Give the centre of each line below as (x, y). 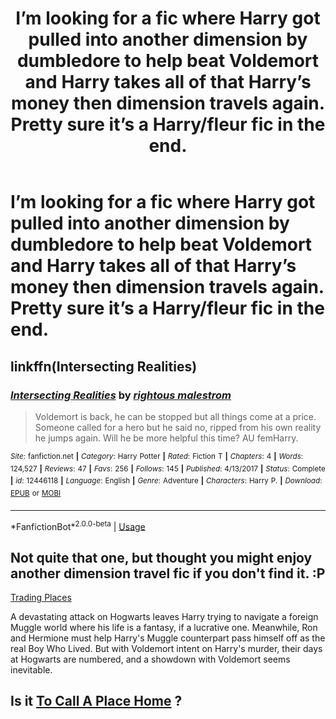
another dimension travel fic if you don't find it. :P (168, 573)
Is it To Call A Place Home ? (96, 701)
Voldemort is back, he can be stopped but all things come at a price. (175, 416)
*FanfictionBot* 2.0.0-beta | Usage (78, 525)
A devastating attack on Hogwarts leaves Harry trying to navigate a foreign (164, 616)
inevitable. (31, 669)
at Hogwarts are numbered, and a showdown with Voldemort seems (150, 659)
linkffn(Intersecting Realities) (104, 366)
